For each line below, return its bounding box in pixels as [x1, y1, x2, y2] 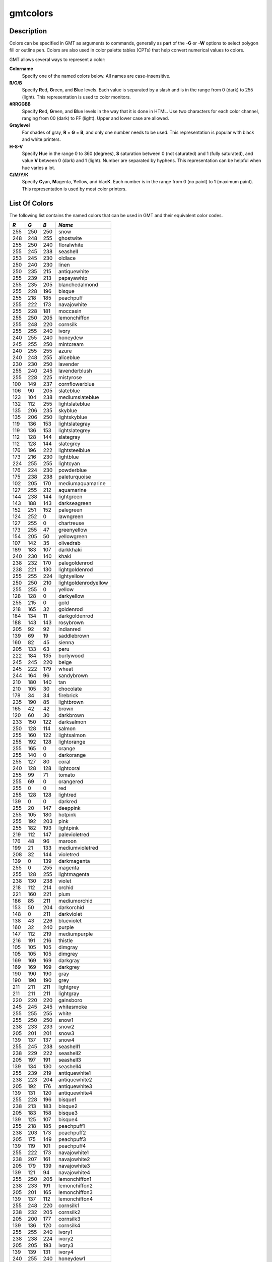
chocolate [58, 686, 82, 693]
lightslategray [58, 420, 91, 428]
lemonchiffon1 [58, 1176, 92, 1183]
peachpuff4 [58, 1142, 86, 1149]
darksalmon [58, 718, 87, 725]
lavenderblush [58, 367, 93, 375]
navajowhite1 [58, 1149, 89, 1156]
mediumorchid [58, 898, 93, 905]
